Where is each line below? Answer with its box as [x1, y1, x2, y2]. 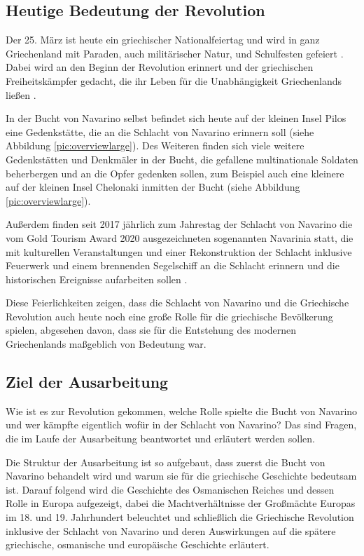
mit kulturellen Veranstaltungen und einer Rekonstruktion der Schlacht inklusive [6, 244, 352, 259]
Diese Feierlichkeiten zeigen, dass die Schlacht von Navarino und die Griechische [6, 295, 349, 310]
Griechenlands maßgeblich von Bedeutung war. [6, 337, 206, 351]
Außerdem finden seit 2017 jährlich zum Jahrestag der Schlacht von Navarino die [6, 217, 353, 231]
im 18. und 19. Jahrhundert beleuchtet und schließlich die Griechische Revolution [6, 510, 354, 524]
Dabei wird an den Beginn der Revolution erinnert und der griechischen [6, 60, 314, 74]
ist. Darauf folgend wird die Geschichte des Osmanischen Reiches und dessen [6, 482, 335, 496]
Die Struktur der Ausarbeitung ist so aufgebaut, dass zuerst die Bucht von [6, 454, 325, 469]
